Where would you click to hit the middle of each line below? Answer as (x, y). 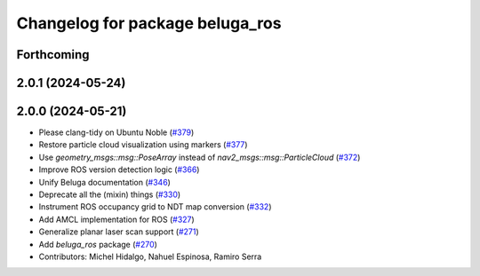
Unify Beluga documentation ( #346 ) (104, 182)
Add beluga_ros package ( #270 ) (98, 244)
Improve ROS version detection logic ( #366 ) (119, 170)
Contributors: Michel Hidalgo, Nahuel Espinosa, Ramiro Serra (150, 256)
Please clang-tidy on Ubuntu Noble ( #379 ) (116, 132)
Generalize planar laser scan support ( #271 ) (119, 232)
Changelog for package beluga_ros (149, 23)
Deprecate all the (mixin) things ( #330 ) (110, 194)
